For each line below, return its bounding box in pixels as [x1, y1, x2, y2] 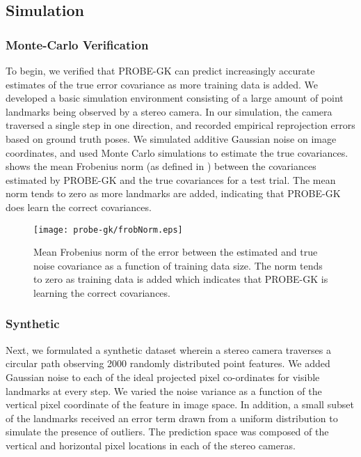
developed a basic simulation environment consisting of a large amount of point [6, 91, 344, 105]
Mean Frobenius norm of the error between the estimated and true [33, 245, 318, 259]
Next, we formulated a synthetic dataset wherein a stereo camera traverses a [6, 342, 331, 357]
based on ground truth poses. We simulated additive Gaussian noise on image [6, 131, 337, 146]
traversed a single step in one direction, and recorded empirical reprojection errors [6, 118, 355, 132]
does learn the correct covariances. [6, 199, 152, 214]
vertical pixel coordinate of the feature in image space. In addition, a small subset [6, 397, 354, 412]
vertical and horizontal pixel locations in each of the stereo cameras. [6, 437, 296, 452]
